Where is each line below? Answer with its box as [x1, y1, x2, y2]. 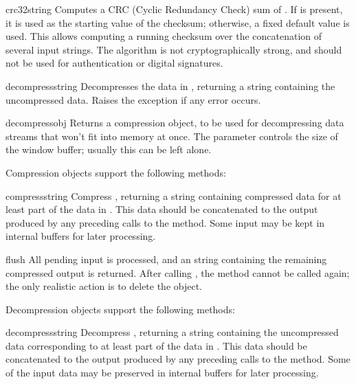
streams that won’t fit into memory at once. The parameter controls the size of [5, 128, 338, 143]
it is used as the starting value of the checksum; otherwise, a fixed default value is [5, 15, 350, 30]
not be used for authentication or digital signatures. [5, 56, 223, 70]
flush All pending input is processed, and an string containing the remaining [5, 251, 327, 266]
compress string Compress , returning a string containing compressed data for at [5, 188, 342, 203]
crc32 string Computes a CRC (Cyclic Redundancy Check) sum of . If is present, [5, 2, 343, 16]
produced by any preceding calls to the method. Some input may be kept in [5, 215, 325, 229]
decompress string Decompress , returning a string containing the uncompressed [5, 325, 339, 339]
